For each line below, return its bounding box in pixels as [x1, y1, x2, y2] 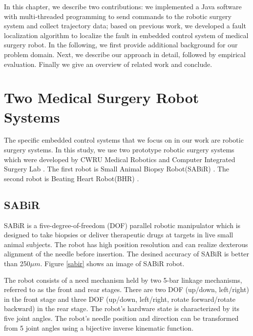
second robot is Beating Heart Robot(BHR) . [4, 173, 139, 183]
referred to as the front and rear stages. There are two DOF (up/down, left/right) [4, 284, 249, 294]
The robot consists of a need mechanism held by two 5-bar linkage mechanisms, [4, 274, 242, 285]
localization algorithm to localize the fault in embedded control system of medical [4, 30, 249, 40]
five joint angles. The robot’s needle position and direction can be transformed [4, 313, 239, 323]
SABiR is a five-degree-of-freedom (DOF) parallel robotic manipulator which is [4, 220, 241, 230]
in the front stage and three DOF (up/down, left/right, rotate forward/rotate [4, 294, 236, 304]
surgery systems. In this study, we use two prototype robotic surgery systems [4, 145, 234, 155]
